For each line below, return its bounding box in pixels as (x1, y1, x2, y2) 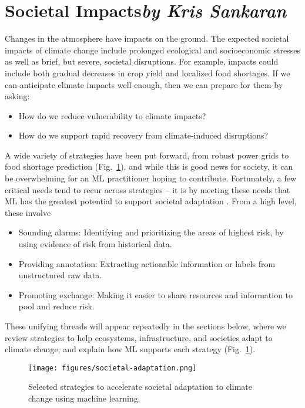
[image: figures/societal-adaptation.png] (28, 363, 197, 372)
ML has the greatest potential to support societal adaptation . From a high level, (5, 195, 297, 207)
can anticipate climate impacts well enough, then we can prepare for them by (5, 78, 283, 90)
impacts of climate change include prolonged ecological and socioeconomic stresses (5, 43, 300, 56)
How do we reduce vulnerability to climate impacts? (18, 109, 206, 122)
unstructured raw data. (18, 269, 102, 281)
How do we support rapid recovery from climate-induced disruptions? (18, 129, 269, 141)
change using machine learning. (28, 392, 140, 404)
